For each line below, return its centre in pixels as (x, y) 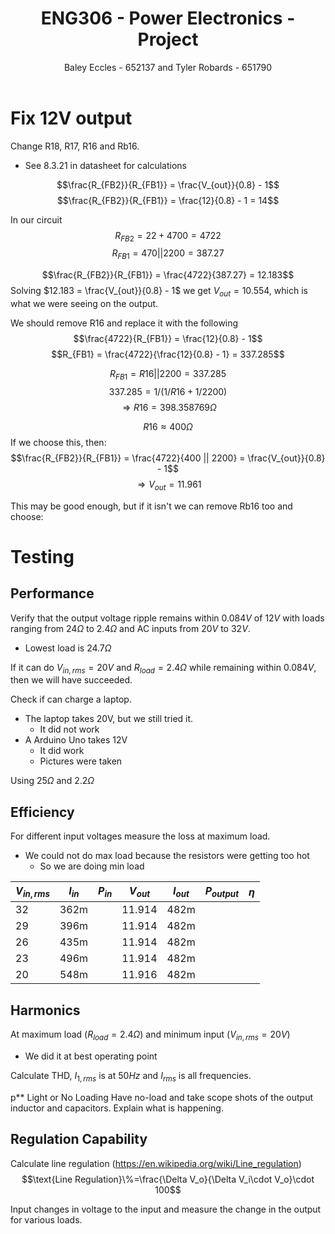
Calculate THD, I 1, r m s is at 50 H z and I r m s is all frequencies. (131, 1077)
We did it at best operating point (91, 1056)
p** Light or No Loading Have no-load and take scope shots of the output (161, 1097)
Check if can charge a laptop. (71, 699)
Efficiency (42, 812)
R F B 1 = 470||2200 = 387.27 (168, 254)
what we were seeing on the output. (84, 304)
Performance (52, 593)
